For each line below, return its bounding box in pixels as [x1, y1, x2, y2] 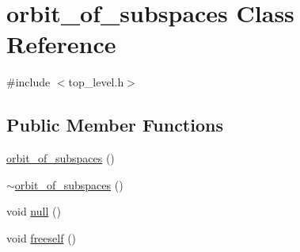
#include [6, 74, 51, 90]
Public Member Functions [6, 113, 223, 137]
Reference [6, 28, 116, 60]
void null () [6, 203, 61, 220]
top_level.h [68, 74, 124, 90]
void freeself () [6, 229, 77, 246]
